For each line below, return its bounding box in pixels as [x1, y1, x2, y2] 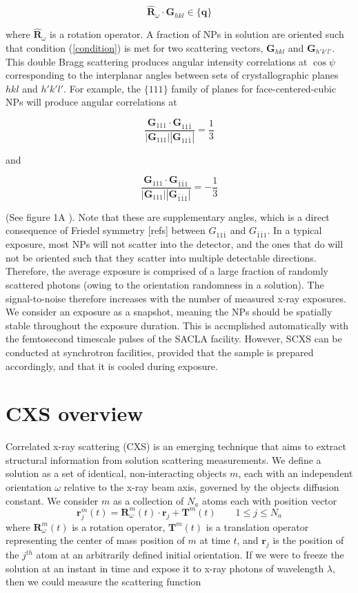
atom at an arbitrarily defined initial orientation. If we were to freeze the [36, 547, 344, 562]
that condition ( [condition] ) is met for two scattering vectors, [6, 41, 263, 55]
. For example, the [63, 81, 141, 95]
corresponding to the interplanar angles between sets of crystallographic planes [6, 68, 339, 82]
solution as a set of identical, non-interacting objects [6, 466, 227, 480]
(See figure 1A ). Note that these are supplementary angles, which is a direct [6, 209, 330, 224]
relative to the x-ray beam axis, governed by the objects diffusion [63, 480, 339, 494]
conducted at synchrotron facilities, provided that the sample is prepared [6, 344, 314, 359]
